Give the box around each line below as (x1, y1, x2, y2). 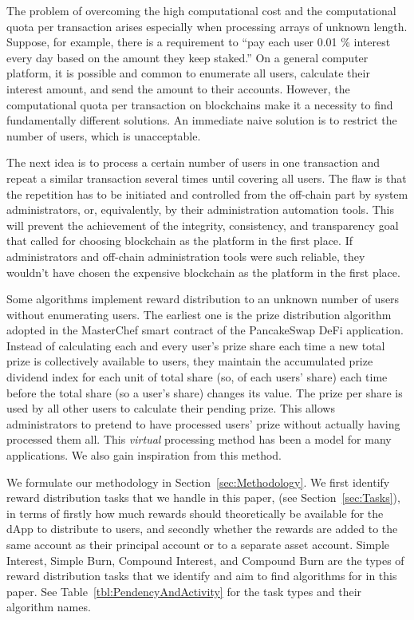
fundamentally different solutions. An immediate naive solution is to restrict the (6, 112, 397, 128)
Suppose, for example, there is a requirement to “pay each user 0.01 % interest (6, 34, 391, 50)
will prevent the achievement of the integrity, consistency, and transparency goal (6, 216, 399, 233)
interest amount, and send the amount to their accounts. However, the (6, 80, 350, 97)
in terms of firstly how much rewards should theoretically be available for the (6, 504, 384, 521)
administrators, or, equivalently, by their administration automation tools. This (6, 201, 394, 218)
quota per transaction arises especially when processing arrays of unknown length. (6, 18, 408, 34)
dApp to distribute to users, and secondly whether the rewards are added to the (6, 520, 398, 537)
